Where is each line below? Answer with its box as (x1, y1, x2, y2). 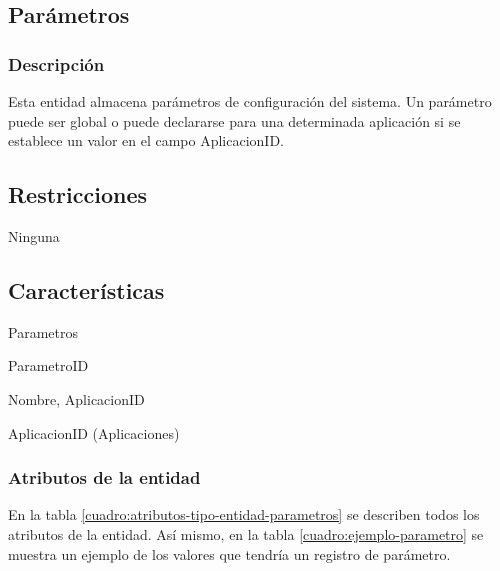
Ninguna (8, 225, 60, 246)
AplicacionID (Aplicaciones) (8, 422, 180, 443)
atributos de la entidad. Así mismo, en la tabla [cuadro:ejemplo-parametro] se (8, 523, 484, 544)
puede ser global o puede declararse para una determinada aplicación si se (8, 110, 461, 131)
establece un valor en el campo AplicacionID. (8, 130, 285, 151)
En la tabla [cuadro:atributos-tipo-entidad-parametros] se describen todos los (8, 504, 480, 525)
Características (8, 274, 165, 305)
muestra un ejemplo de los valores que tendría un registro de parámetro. (8, 543, 451, 564)
